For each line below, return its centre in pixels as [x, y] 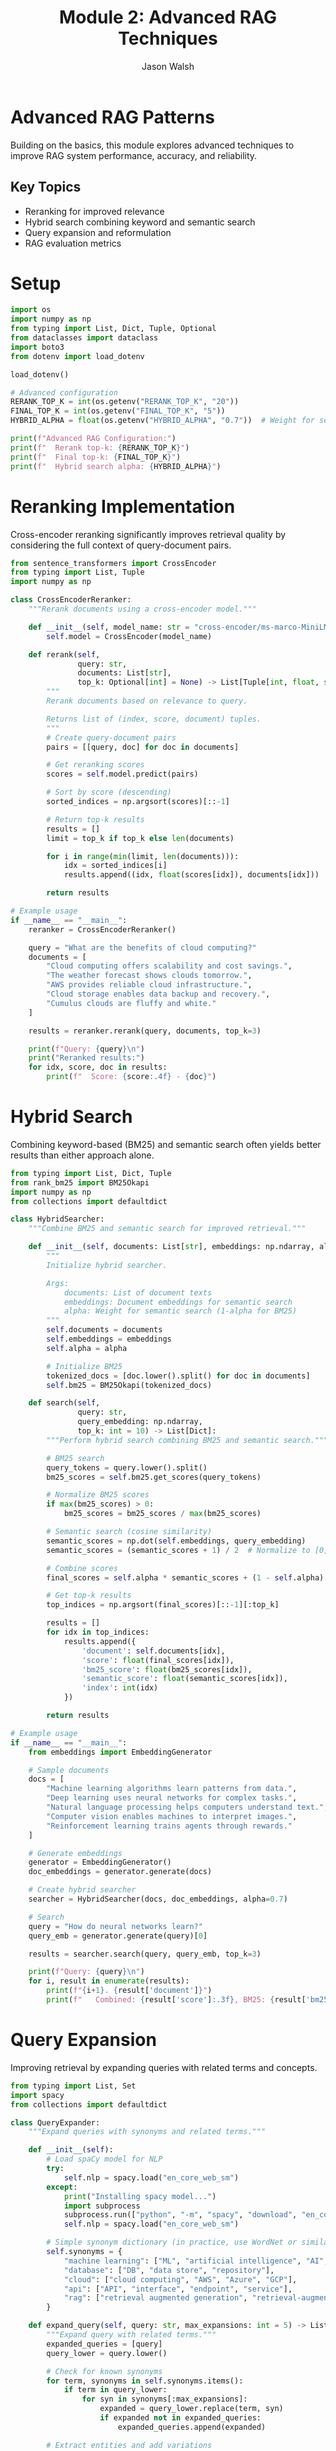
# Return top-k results [95, 819]
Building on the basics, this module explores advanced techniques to [152, 145]
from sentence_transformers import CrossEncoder [113, 563]
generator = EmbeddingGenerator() [100, 1862]
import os [31, 310]
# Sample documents [69, 1770]
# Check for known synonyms [104, 2371]
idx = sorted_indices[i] [115, 866]
